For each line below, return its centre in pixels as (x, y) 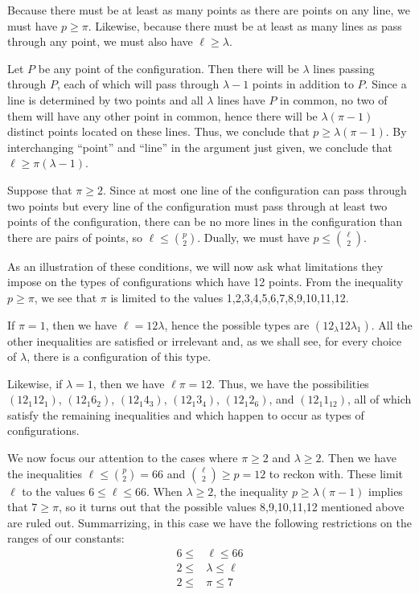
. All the (392, 324)
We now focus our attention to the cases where (123, 458)
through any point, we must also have (100, 41)
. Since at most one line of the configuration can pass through (255, 189)
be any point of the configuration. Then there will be (168, 68)
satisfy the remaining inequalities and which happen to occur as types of (186, 414)
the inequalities (45, 473)
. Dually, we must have (253, 237)
